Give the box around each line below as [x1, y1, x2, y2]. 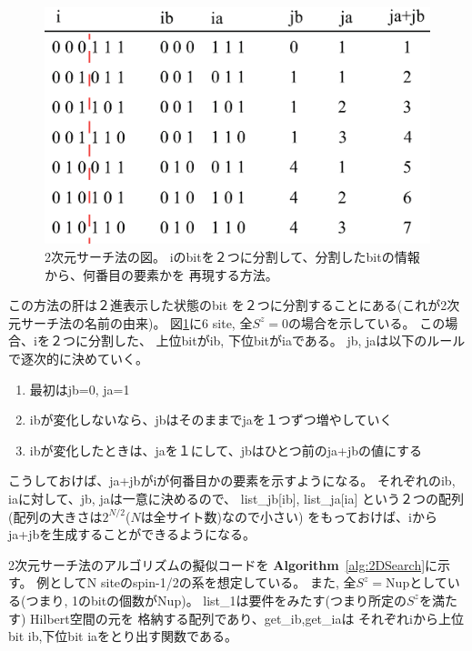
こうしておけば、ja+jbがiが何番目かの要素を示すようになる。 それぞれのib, [8, 471, 456, 490]
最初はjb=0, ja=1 [29, 379, 130, 398]
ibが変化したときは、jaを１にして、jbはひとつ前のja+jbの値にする [29, 440, 423, 459]
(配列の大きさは [8, 506, 103, 526]
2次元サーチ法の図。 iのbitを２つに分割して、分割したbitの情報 [45, 247, 420, 266]
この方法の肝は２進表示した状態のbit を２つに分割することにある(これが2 [8, 295, 447, 315]
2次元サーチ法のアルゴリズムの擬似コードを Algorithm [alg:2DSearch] [8, 555, 426, 574]
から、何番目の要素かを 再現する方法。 [45, 265, 278, 284]
